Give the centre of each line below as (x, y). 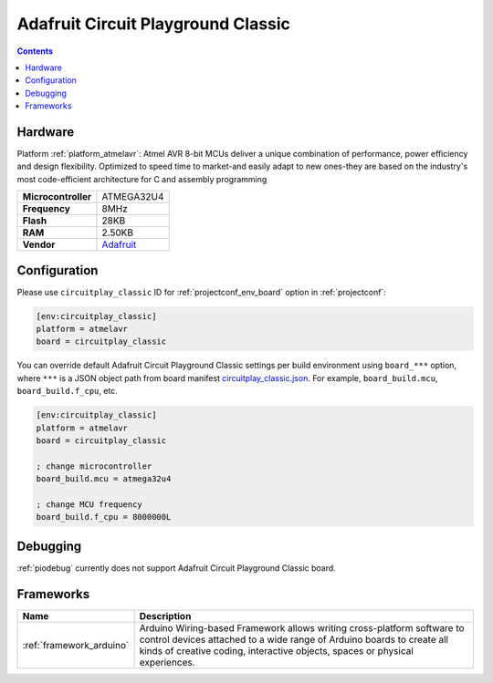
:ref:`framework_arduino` (76, 645)
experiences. (167, 662)
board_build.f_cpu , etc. (67, 391)
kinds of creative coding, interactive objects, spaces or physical (277, 650)
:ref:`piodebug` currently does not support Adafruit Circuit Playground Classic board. (177, 568)
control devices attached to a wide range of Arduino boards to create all (294, 639)
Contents (35, 51)
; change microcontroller (94, 466)
